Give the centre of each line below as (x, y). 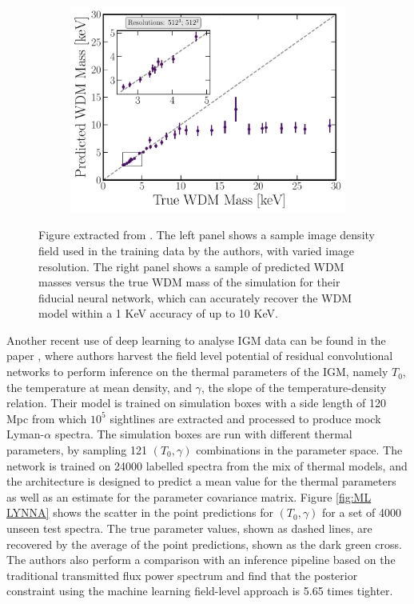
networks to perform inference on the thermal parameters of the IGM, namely (197, 372)
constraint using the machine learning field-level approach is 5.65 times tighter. (200, 591)
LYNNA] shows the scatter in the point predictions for (140, 512)
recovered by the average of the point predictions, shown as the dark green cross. (204, 544)
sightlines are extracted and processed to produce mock (245, 418)
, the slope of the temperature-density (294, 387)
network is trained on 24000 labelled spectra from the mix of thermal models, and (207, 465)
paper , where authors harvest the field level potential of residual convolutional (200, 356)
